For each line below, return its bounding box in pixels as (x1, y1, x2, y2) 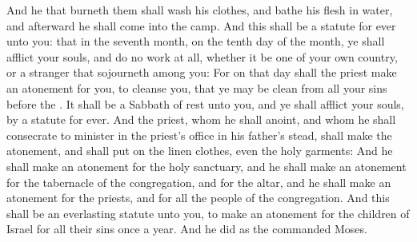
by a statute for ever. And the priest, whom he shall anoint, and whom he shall (6, 111, 396, 128)
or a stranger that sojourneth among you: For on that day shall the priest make (6, 64, 397, 81)
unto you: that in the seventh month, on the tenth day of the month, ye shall (6, 33, 385, 50)
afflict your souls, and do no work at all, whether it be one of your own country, (6, 48, 398, 65)
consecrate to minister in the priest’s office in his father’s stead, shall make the (6, 126, 392, 143)
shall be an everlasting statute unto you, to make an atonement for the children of (6, 204, 410, 221)
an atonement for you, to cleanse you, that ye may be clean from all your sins (6, 79, 387, 96)
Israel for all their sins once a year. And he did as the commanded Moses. (6, 220, 367, 237)
